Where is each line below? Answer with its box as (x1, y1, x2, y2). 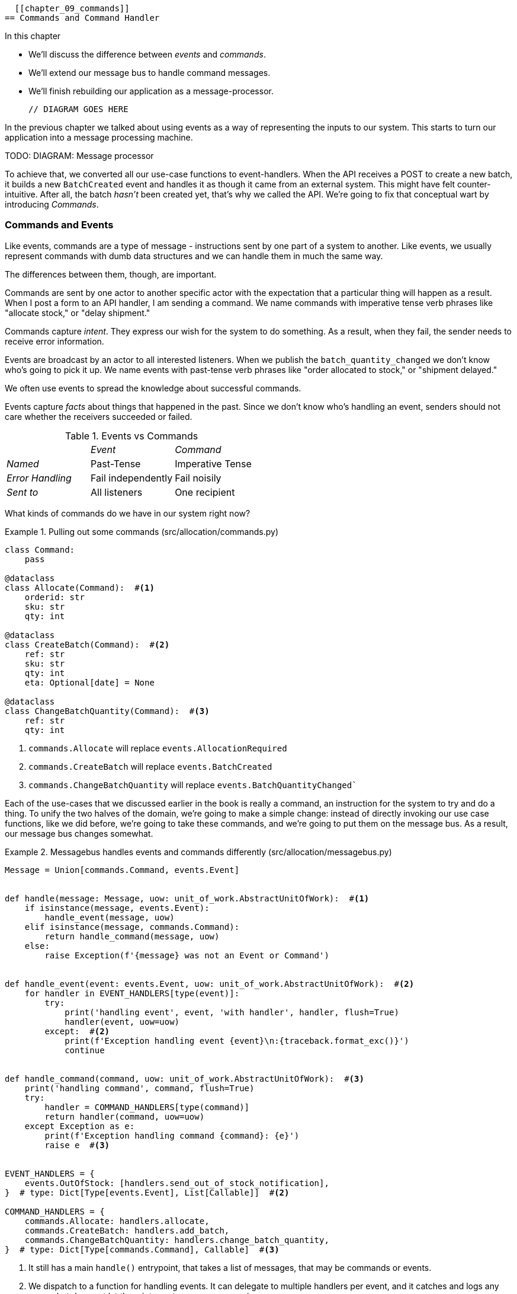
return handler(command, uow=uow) (44, 1111, 205, 1121)
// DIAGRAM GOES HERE (28, 104, 129, 114)
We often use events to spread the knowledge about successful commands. (5, 383, 301, 393)
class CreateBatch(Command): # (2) (5, 639, 170, 649)
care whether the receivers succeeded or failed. (5, 411, 192, 422)
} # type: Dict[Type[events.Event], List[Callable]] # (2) (5, 1187, 290, 1197)
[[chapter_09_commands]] (14, 4, 130, 13)
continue (65, 1045, 105, 1055)
